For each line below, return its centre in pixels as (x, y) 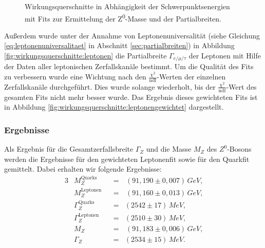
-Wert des (241, 86)
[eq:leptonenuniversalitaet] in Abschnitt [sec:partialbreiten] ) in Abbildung (119, 45)
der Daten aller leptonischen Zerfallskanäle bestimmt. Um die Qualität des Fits (129, 66)
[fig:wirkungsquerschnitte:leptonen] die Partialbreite (86, 56)
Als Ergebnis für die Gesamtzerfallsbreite (69, 149)
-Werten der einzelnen (191, 77)
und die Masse (169, 149)
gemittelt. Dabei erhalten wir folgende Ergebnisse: (83, 169)
